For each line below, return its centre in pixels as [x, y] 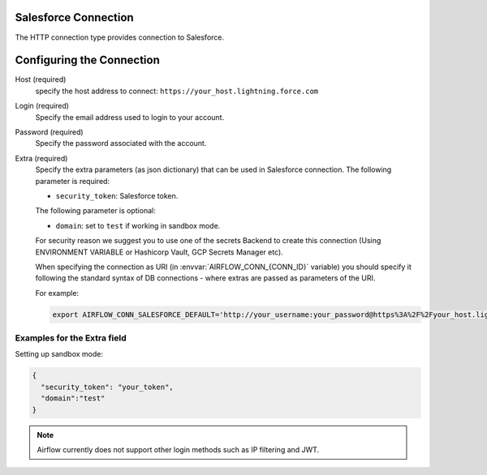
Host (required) [41, 79]
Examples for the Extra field [71, 338]
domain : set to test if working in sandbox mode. [138, 225]
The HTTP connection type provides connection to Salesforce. [120, 37]
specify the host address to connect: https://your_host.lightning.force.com [177, 91]
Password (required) [50, 132]
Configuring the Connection [87, 60]
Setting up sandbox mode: [59, 354]
